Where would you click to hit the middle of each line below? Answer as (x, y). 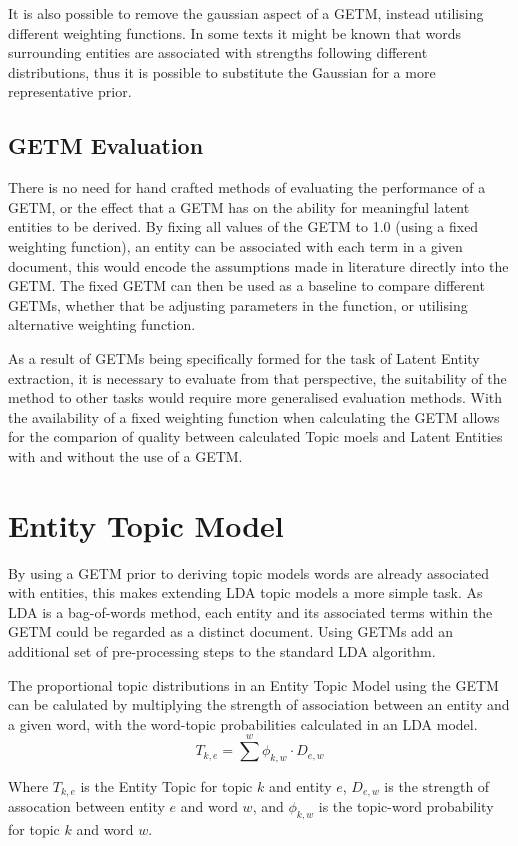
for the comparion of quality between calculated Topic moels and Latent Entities (255, 436)
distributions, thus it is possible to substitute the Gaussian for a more (222, 71)
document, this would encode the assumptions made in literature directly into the (258, 265)
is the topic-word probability (406, 806)
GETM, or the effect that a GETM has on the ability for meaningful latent (239, 206)
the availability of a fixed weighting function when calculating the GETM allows (254, 416)
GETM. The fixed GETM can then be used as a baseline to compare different (246, 285)
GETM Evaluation (106, 145)
